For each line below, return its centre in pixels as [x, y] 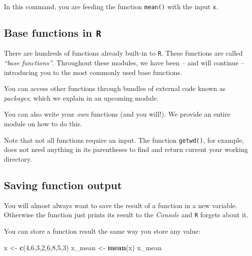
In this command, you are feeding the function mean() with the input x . [111, 6]
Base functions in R [53, 33]
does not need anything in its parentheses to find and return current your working [126, 149]
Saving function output [63, 185]
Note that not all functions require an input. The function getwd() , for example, [124, 140]
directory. [18, 158]
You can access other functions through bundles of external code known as [115, 88]
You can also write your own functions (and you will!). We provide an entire [117, 114]
